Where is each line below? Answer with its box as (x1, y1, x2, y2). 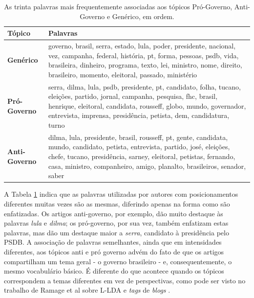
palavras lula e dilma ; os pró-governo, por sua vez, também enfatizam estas (4, 218, 229, 228)
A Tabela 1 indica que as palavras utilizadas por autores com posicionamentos (4, 189, 238, 199)
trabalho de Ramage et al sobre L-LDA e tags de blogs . (4, 285, 170, 295)
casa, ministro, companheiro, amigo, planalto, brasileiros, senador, (48, 160, 246, 171)
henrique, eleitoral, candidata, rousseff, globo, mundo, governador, (48, 100, 246, 111)
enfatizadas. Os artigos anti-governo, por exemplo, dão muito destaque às (4, 208, 223, 218)
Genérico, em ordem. (112, 11, 174, 21)
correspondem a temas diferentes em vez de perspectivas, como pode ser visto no (4, 275, 246, 285)
